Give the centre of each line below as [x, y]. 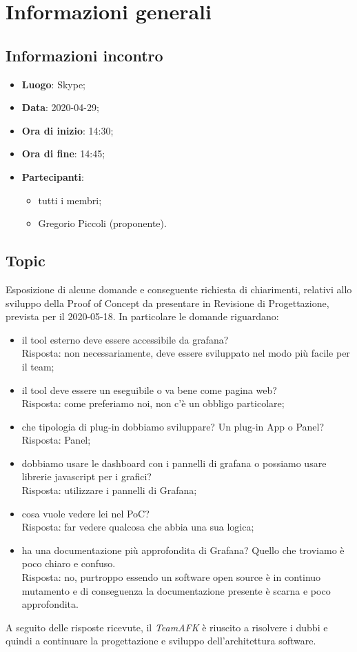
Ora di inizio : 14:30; [68, 130]
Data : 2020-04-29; [60, 107]
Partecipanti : [53, 176]
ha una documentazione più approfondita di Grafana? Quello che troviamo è [183, 550]
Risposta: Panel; [56, 440]
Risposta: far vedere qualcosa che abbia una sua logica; [138, 527]
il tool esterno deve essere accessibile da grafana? [125, 339]
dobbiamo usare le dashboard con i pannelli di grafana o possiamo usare [174, 463]
